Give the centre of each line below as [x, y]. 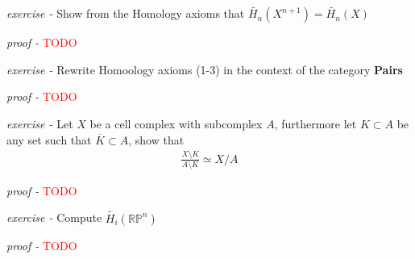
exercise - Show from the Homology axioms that [126, 13]
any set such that [49, 139]
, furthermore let [315, 123]
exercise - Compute [54, 217]
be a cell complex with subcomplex [176, 123]
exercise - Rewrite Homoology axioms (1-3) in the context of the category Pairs [205, 69]
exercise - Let [40, 123]
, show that [156, 139]
